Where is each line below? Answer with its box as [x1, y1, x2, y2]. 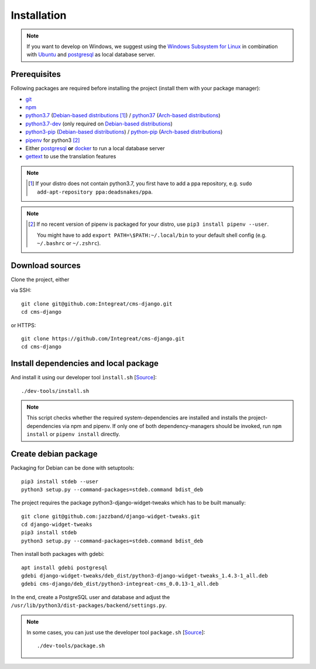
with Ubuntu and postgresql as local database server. [26, 51, 156, 58]
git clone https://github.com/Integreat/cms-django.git [21, 335, 185, 342]
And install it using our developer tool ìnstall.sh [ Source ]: [11, 374, 157, 381]
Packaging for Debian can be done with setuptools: [11, 464, 135, 471]
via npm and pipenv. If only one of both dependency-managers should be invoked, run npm [62, 422, 282, 429]
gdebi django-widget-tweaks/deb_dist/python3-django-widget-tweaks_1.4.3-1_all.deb [21, 572, 269, 579]
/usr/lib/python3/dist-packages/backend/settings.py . [11, 602, 167, 609]
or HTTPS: [11, 321, 36, 328]
